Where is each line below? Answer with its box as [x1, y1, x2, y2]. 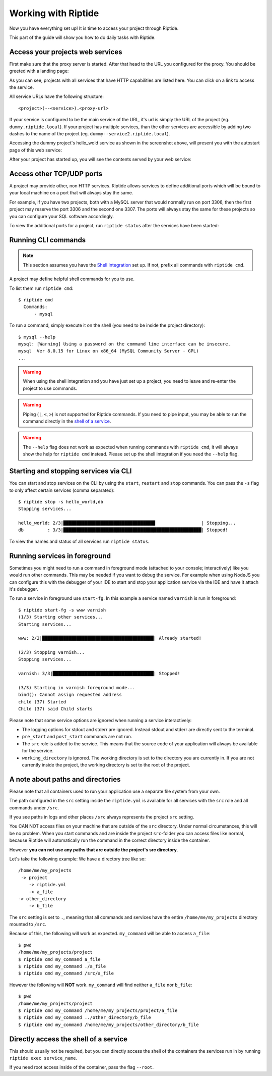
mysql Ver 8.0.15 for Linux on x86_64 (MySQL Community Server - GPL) [18, 348, 199, 354]
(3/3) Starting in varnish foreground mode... [18, 685, 135, 691]
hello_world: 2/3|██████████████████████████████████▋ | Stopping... [18, 520, 236, 526]
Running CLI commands [9, 235, 86, 244]
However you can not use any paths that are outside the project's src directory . [9, 846, 178, 853]
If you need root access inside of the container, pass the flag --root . [9, 1064, 154, 1070]
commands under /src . [9, 804, 59, 810]
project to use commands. [23, 385, 78, 391]
